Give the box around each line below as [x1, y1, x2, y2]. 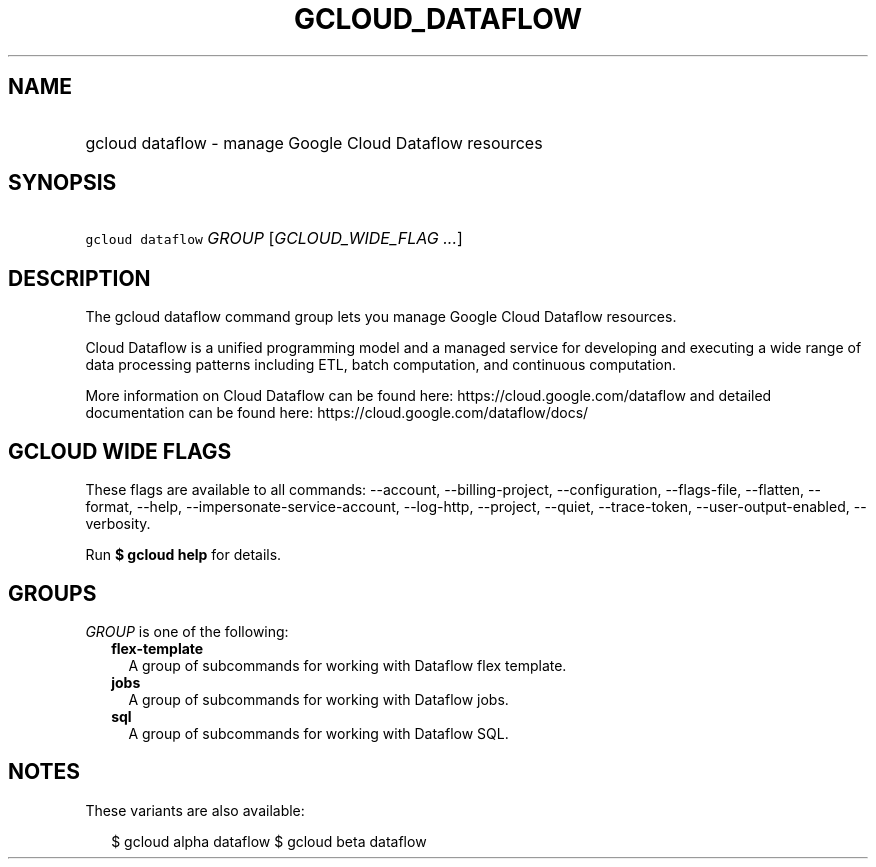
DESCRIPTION [8, 265, 151, 291]
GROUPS [8, 580, 97, 606]
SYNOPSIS [8, 170, 117, 196]
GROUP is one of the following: [85, 622, 289, 640]
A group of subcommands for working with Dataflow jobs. [128, 690, 509, 708]
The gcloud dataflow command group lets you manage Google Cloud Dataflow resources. [85, 308, 677, 326]
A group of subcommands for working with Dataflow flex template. [128, 656, 567, 674]
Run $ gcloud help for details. [85, 546, 282, 564]
